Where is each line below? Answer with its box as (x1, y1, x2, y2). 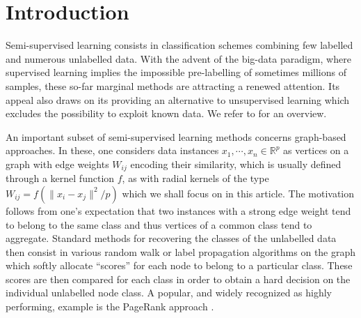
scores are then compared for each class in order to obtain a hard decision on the (6, 271, 351, 286)
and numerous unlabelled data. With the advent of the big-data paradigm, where (6, 51, 351, 66)
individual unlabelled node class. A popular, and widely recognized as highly (6, 285, 332, 300)
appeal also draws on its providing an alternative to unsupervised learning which (6, 92, 350, 107)
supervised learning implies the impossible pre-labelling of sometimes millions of (6, 65, 346, 79)
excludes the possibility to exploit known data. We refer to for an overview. (6, 106, 327, 121)
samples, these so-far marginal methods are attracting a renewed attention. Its (6, 78, 340, 93)
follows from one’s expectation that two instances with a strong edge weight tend (6, 203, 351, 218)
